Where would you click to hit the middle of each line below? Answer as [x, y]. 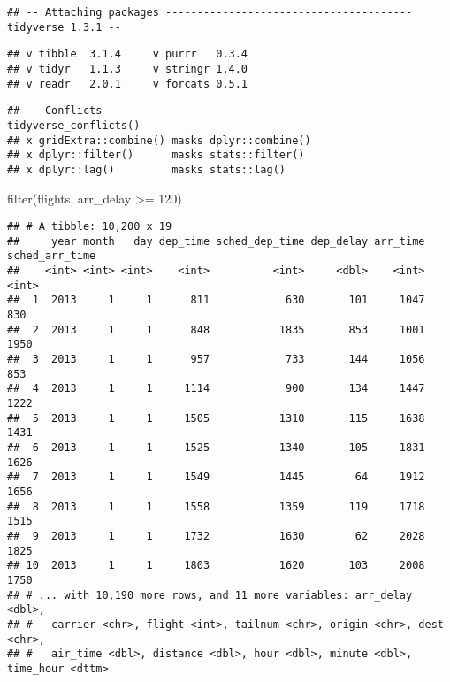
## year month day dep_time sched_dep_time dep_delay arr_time [216, 241]
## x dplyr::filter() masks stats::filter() [156, 155]
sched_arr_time [52, 256]
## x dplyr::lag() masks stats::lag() [146, 169]
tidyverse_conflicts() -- [83, 125]
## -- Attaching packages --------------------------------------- [210, 12]
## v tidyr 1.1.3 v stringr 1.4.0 [128, 69]
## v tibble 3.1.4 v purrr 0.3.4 [128, 54]
